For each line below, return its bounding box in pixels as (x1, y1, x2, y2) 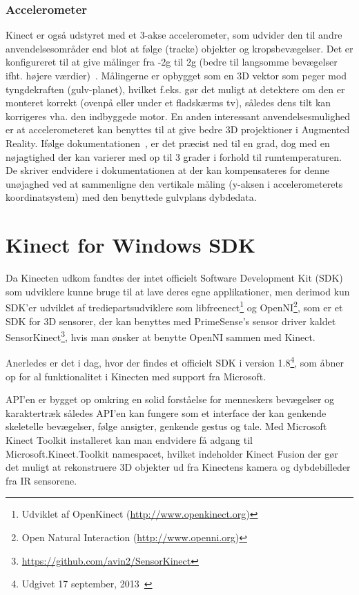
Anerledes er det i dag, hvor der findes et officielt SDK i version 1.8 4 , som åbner (6, 353, 344, 369)
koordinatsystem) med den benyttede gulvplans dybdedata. (6, 190, 257, 204)
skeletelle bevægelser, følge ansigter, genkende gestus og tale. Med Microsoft (6, 419, 327, 433)
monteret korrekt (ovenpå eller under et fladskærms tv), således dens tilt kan (6, 95, 331, 110)
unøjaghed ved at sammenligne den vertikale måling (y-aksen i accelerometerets (6, 176, 343, 191)
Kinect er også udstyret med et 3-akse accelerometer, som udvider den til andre (6, 28, 342, 42)
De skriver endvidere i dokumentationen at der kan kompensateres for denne (6, 163, 329, 177)
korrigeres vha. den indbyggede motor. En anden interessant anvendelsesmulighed (6, 108, 350, 123)
